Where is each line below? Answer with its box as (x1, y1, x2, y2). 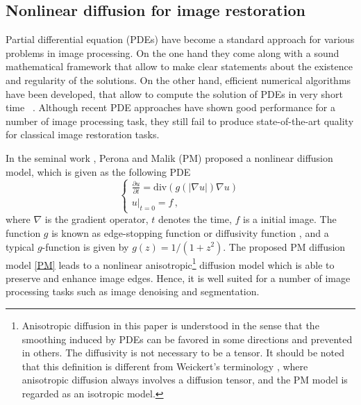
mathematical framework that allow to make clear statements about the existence (6, 59, 353, 74)
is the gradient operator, (44, 212, 149, 226)
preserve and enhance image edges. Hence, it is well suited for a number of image (6, 270, 351, 285)
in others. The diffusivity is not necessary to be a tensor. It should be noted (22, 345, 344, 360)
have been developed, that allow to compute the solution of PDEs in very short (6, 86, 343, 101)
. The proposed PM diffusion (223, 239, 346, 254)
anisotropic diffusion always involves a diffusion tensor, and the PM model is (22, 372, 348, 387)
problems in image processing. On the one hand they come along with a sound (6, 45, 339, 60)
